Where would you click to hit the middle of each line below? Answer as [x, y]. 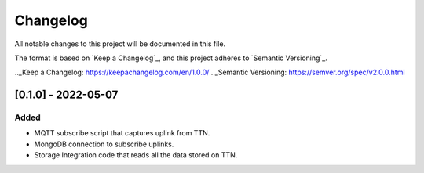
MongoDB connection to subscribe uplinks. [104, 144]
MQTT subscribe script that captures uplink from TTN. [122, 133]
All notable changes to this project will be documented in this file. [120, 44]
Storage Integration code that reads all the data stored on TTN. [136, 155]
